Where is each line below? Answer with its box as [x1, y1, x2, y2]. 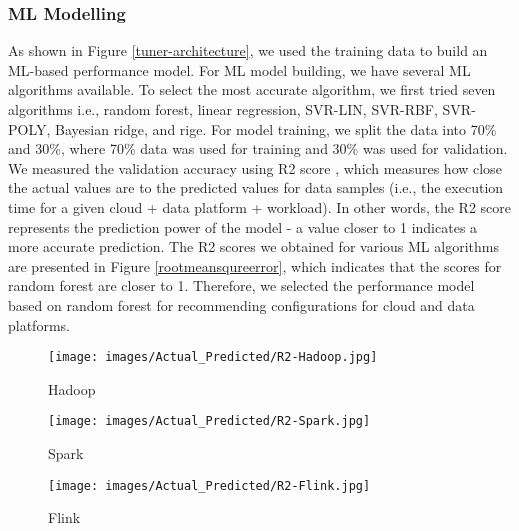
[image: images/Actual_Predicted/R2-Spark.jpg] [48, 414, 371, 429]
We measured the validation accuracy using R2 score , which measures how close [8, 157, 502, 178]
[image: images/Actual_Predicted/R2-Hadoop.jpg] [48, 350, 378, 365]
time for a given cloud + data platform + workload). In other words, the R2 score [8, 196, 512, 217]
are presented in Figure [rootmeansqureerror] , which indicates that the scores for [8, 255, 502, 276]
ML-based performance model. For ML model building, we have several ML [8, 59, 471, 80]
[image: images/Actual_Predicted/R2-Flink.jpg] [48, 478, 371, 493]
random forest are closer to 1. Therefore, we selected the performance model [8, 275, 475, 296]
